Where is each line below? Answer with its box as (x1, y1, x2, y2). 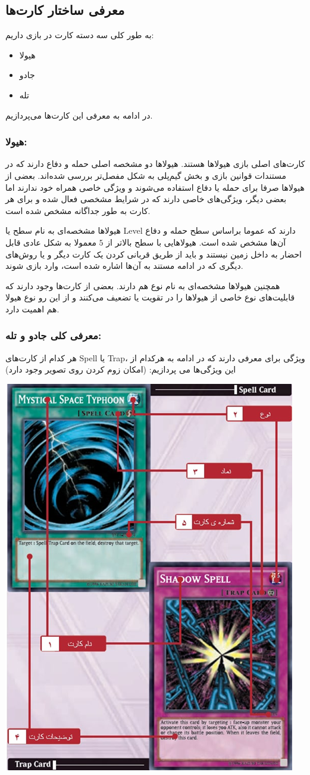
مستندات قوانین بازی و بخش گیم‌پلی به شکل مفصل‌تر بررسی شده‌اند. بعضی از (5, 169, 286, 181)
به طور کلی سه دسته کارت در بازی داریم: (5, 29, 154, 41)
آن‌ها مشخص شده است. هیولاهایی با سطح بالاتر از (106, 235, 286, 248)
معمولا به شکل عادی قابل (5, 235, 96, 248)
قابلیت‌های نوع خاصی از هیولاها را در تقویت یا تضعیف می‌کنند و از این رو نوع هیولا (5, 291, 295, 303)
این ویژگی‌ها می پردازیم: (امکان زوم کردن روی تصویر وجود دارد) (5, 363, 236, 376)
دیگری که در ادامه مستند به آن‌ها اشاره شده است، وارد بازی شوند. (5, 259, 243, 272)
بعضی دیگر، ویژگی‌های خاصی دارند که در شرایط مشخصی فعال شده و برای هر (5, 193, 287, 205)
